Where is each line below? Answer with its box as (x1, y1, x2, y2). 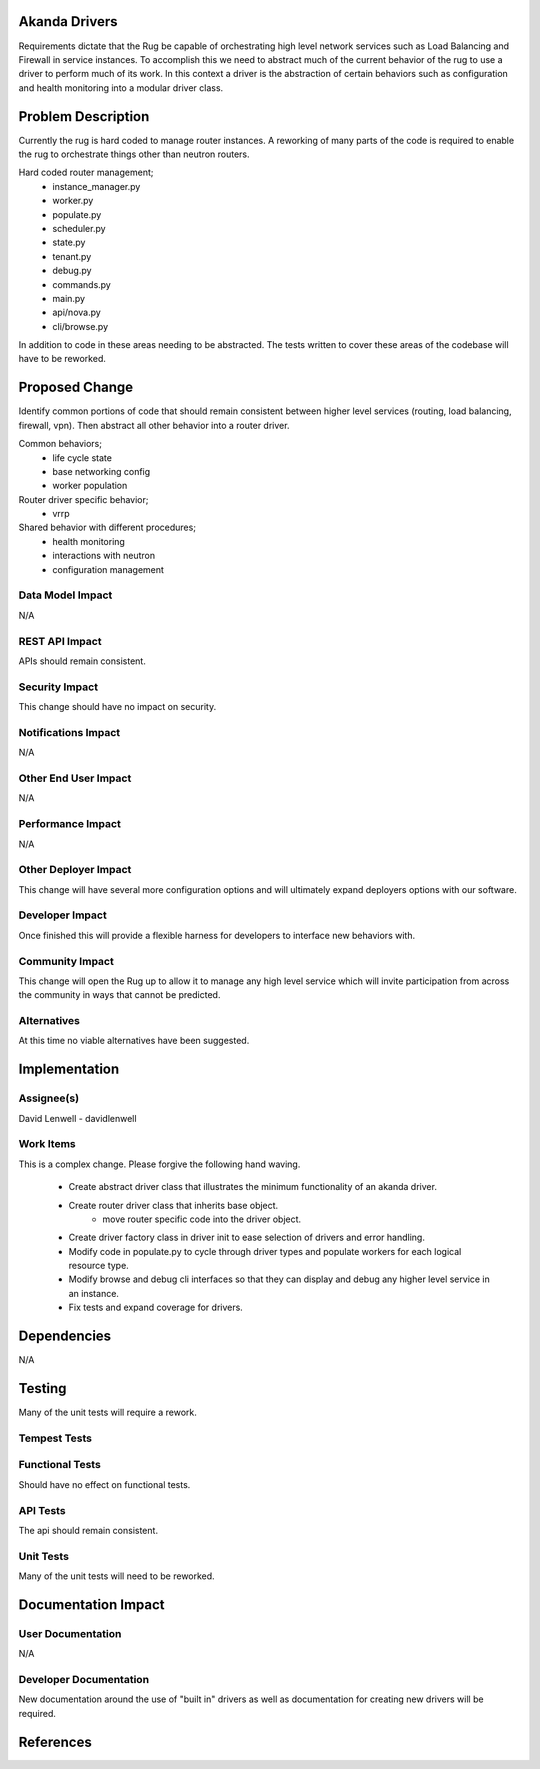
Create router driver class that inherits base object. (68, 1199, 279, 1211)
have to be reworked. (18, 353, 107, 365)
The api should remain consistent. (18, 1524, 159, 1536)
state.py (52, 236, 86, 249)
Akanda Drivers (18, 13, 119, 30)
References (18, 1733, 92, 1750)
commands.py (52, 278, 112, 290)
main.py (52, 292, 85, 304)
